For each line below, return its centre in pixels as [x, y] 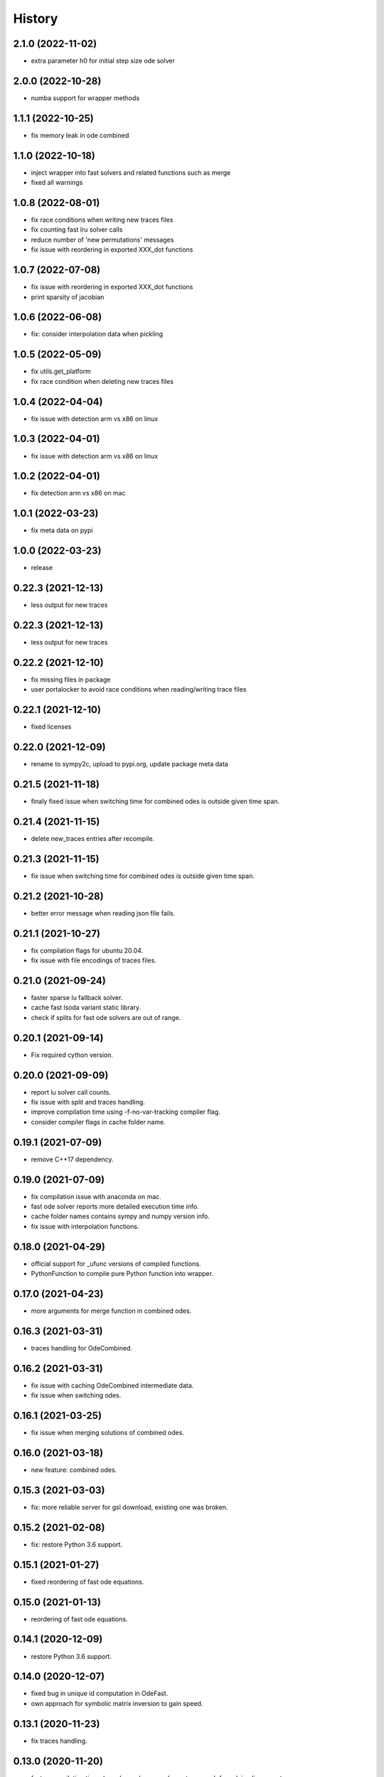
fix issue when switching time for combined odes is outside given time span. [143, 876]
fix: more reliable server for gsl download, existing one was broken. [129, 1507]
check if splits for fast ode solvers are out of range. [106, 1017]
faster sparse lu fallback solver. [77, 998]
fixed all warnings [57, 183]
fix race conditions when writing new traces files [102, 220]
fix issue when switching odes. [76, 1395]
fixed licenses [51, 727]
